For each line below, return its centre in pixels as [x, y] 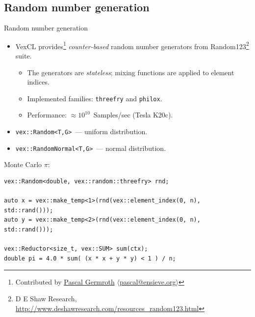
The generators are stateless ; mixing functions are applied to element [131, 72]
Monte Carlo [23, 164]
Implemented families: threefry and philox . [95, 98]
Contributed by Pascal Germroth [65, 282]
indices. [38, 82]
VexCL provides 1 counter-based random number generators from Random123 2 [132, 45]
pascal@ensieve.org [148, 282]
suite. [24, 56]
